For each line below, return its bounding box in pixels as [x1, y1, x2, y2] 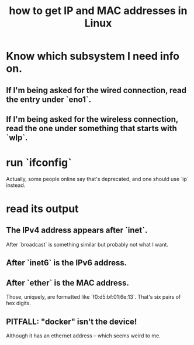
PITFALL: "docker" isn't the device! [6, 316, 137, 326]
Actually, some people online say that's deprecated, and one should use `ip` [6, 175, 189, 182]
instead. [6, 182, 26, 189]
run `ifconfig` [6, 156, 72, 169]
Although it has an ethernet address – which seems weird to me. [6, 332, 161, 339]
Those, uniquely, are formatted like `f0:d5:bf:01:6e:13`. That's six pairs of [6, 293, 181, 300]
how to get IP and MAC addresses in [9, 4, 188, 18]
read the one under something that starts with [6, 123, 177, 133]
